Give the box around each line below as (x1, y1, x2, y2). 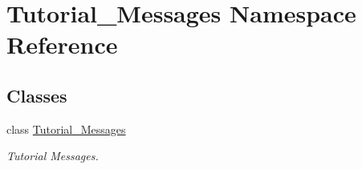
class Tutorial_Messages (6, 120, 126, 137)
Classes (6, 82, 67, 107)
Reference (6, 28, 118, 61)
